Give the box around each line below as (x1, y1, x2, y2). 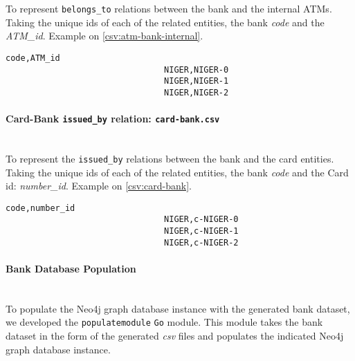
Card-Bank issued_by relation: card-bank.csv (6, 111, 220, 126)
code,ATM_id (6, 53, 60, 63)
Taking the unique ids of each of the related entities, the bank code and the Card (6, 165, 349, 179)
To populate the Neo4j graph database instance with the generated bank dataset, (6, 301, 350, 315)
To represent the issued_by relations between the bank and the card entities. (6, 151, 334, 165)
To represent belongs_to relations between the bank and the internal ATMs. (6, 1, 332, 15)
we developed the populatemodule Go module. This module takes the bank (6, 315, 323, 329)
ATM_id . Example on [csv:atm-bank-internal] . (6, 28, 203, 43)
